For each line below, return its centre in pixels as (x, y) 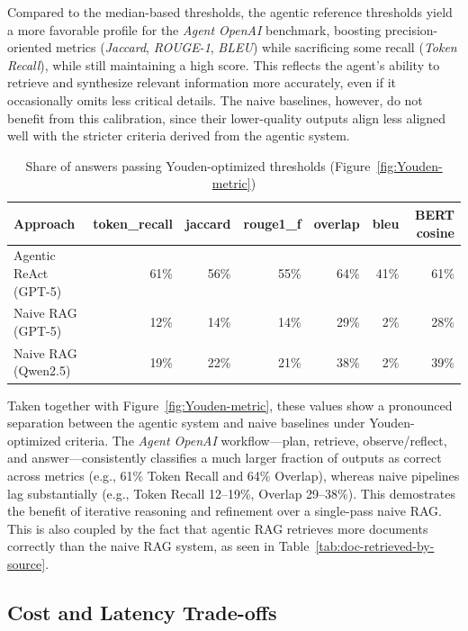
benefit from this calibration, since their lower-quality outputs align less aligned (227, 117)
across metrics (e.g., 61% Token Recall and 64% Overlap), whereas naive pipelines (234, 475)
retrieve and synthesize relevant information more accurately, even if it (202, 82)
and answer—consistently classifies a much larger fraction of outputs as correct (225, 458)
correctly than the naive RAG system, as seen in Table (158, 546)
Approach (45, 223)
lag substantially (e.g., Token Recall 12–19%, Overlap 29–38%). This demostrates (232, 493)
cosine (435, 232)
